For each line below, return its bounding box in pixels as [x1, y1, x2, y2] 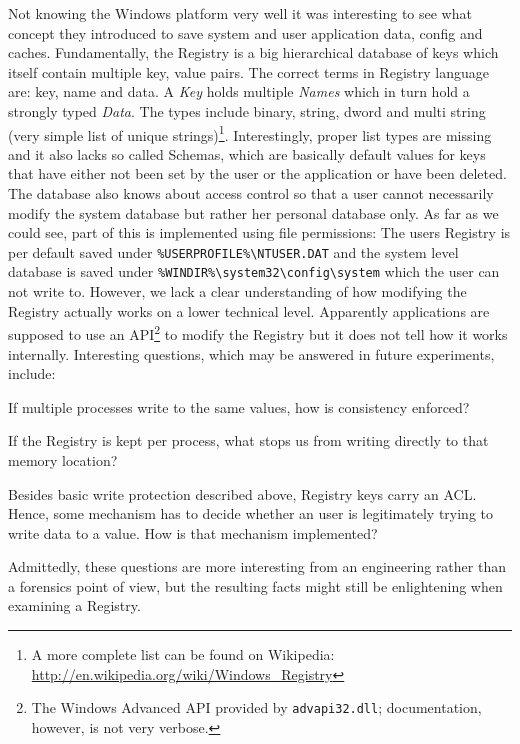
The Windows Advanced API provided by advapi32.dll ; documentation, [31, 697, 482, 718]
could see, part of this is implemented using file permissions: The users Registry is [8, 222, 511, 243]
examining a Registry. [8, 595, 141, 616]
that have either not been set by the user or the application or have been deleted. [8, 163, 507, 184]
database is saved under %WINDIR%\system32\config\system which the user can [8, 261, 500, 282]
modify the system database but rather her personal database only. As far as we [8, 202, 499, 223]
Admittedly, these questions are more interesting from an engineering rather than [8, 556, 506, 577]
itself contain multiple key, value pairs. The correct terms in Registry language [8, 61, 489, 82]
